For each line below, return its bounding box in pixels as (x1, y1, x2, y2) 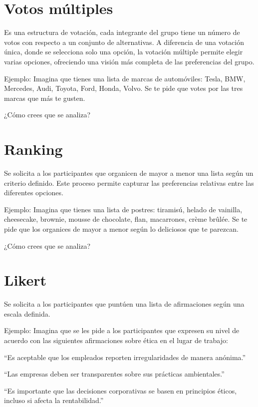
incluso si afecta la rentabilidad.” (4, 395, 104, 406)
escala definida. (4, 308, 50, 319)
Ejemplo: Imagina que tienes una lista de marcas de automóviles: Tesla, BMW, (4, 73, 246, 83)
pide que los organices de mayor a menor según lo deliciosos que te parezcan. (4, 223, 239, 234)
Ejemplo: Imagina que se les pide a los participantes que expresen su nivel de (4, 325, 240, 336)
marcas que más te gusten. (4, 92, 85, 103)
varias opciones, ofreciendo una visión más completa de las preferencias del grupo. (4, 56, 255, 66)
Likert (4, 270, 46, 290)
